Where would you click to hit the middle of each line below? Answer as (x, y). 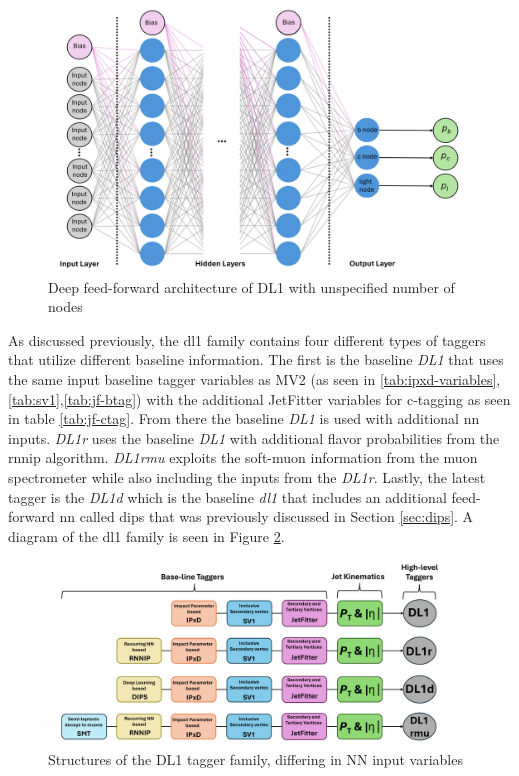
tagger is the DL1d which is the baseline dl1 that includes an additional (227, 496)
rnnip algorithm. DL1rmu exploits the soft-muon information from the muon (243, 457)
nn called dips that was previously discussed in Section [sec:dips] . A (266, 516)
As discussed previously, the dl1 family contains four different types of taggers (247, 339)
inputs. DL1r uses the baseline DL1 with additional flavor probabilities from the (254, 437)
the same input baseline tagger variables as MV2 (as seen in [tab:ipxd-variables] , (254, 378)
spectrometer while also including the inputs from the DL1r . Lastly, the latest (247, 476)
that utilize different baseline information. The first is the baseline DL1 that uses (256, 359)
